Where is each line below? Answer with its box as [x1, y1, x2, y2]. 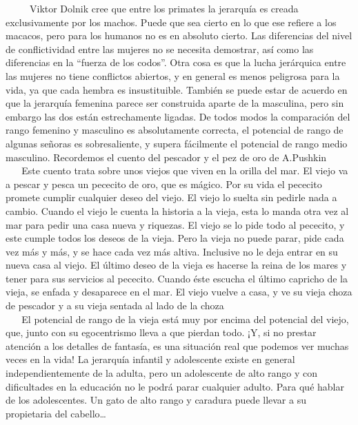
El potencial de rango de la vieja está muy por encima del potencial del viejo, [21, 311, 349, 326]
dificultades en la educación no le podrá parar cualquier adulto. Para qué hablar [6, 379, 344, 393]
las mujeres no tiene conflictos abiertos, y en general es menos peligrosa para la [6, 68, 340, 83]
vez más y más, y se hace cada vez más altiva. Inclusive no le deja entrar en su [6, 244, 338, 258]
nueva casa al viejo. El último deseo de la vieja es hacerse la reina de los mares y [6, 258, 347, 272]
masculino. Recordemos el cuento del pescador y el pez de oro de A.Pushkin [6, 149, 327, 164]
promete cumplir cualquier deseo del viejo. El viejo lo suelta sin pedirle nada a [6, 190, 337, 205]
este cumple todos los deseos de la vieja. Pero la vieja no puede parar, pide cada [6, 231, 344, 245]
